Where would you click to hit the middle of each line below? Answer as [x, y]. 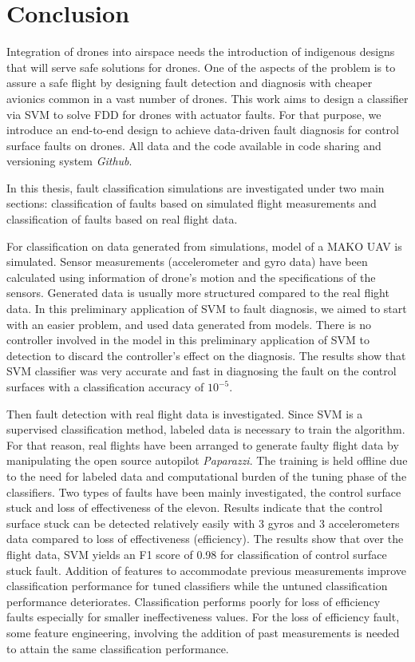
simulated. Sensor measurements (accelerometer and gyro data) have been [187, 262]
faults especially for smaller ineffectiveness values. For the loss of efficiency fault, [203, 617]
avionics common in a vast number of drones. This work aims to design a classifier [207, 98]
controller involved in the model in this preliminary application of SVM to [188, 340]
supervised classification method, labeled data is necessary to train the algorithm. [206, 429]
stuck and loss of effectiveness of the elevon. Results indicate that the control [195, 507]
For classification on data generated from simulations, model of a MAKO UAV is [204, 246]
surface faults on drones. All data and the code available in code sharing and [194, 145]
